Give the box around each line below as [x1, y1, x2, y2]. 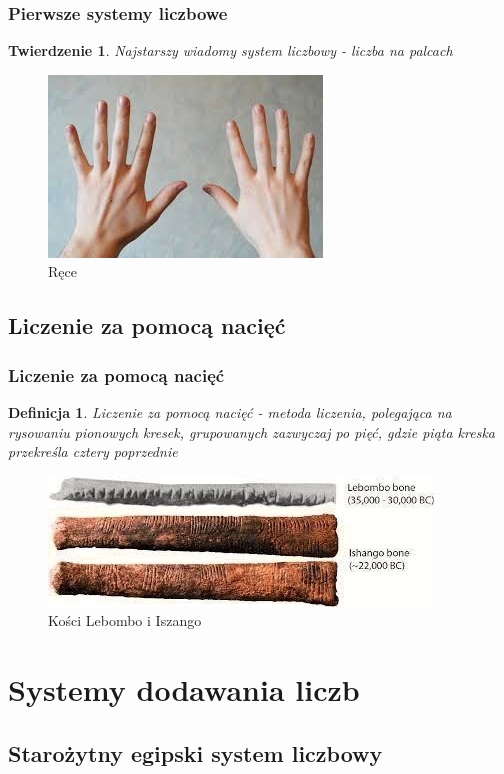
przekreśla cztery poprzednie [8, 441, 178, 462]
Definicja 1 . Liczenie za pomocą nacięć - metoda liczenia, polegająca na [8, 402, 452, 422]
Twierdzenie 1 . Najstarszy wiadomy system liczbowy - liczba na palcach [8, 40, 453, 61]
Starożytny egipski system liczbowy [8, 737, 383, 768]
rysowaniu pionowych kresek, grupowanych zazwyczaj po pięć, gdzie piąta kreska [8, 421, 496, 442]
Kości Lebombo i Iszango [48, 610, 202, 631]
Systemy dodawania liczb [8, 669, 360, 710]
